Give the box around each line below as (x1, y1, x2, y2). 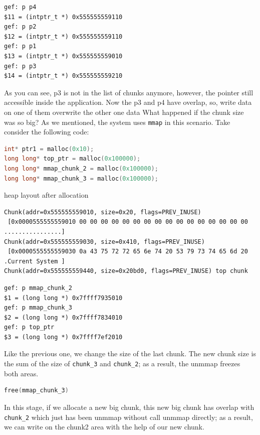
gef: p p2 (4, 23, 37, 31)
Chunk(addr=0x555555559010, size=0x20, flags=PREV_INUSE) (4, 208, 201, 216)
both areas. (4, 368, 39, 378)
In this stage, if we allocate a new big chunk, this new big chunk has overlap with (4, 401, 254, 412)
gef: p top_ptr (4, 324, 55, 331)
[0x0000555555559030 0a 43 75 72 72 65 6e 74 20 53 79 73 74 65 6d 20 (8, 248, 248, 255)
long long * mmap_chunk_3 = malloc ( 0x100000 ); (4, 175, 158, 182)
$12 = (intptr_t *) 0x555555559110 (4, 33, 123, 40)
